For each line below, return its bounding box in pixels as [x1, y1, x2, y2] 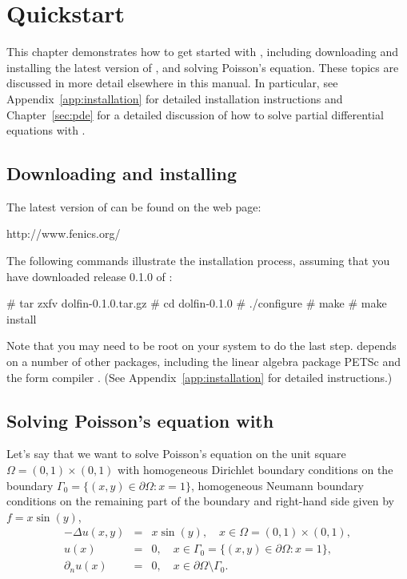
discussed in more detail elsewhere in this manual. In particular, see [6, 74, 338, 91]
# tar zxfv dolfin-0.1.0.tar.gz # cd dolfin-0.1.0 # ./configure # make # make [6, 295, 387, 312]
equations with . [6, 122, 86, 139]
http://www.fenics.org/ [6, 225, 121, 242]
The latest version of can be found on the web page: [6, 198, 261, 215]
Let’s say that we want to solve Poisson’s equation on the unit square [6, 445, 346, 462]
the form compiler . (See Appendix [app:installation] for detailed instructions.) [6, 368, 393, 385]
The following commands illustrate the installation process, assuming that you [6, 252, 390, 269]
